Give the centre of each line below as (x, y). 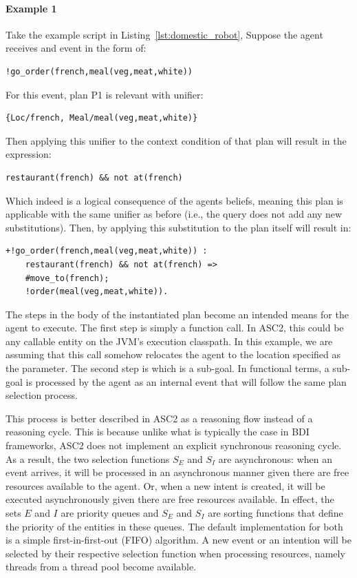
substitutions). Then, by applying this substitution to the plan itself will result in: (178, 227)
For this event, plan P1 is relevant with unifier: (105, 94)
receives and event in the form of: (76, 48)
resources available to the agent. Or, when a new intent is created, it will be (165, 485)
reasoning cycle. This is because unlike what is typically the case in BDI (158, 432)
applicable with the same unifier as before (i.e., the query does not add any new (174, 214)
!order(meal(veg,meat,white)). (97, 292)
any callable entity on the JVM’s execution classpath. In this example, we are (169, 341)
